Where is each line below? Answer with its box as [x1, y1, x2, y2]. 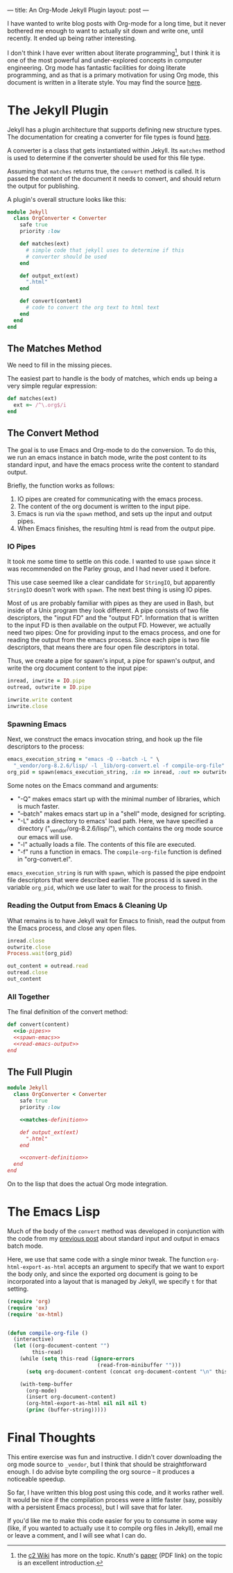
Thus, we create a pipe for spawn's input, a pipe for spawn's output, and [7, 657, 215, 665]
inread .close [7, 937, 45, 944]
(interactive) [13, 1336, 54, 1343]
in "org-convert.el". [17, 855, 73, 863]
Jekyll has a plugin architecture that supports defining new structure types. [7, 125, 222, 134]
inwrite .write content [7, 696, 73, 703]
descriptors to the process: [7, 742, 85, 750]
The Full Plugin [7, 1066, 73, 1078]
